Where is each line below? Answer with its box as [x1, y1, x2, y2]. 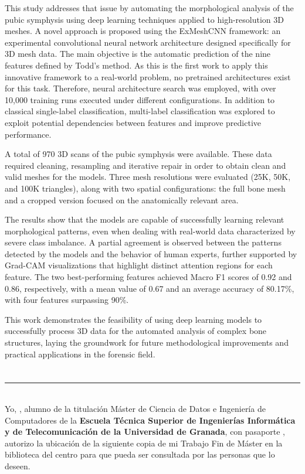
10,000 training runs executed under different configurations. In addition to [5, 93, 275, 105]
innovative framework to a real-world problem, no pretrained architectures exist [5, 70, 291, 83]
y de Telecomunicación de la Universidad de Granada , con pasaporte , [5, 425, 285, 438]
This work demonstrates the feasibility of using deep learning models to [5, 313, 262, 325]
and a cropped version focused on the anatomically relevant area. [5, 193, 239, 206]
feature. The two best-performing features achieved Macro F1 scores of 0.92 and [5, 271, 292, 283]
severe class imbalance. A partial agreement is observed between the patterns [5, 236, 282, 248]
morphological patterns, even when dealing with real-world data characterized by [5, 224, 296, 237]
